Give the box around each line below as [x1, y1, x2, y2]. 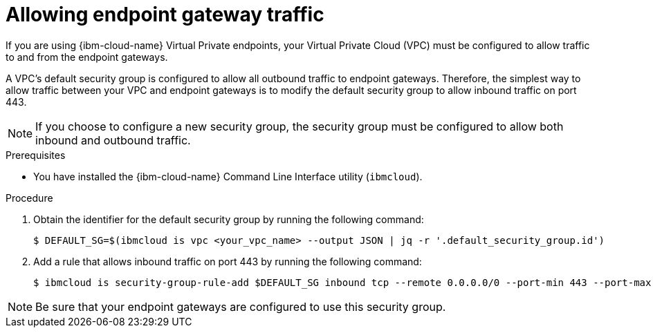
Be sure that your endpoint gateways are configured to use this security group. [35, 299, 446, 314]
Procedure [6, 191, 53, 204]
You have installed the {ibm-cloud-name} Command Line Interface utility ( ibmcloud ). [33, 170, 423, 182]
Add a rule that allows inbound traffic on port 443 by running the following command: [33, 255, 422, 267]
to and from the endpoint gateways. [6, 50, 168, 63]
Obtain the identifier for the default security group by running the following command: [33, 213, 424, 225]
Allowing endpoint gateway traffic [6, 3, 324, 26]
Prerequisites [6, 149, 66, 161]
